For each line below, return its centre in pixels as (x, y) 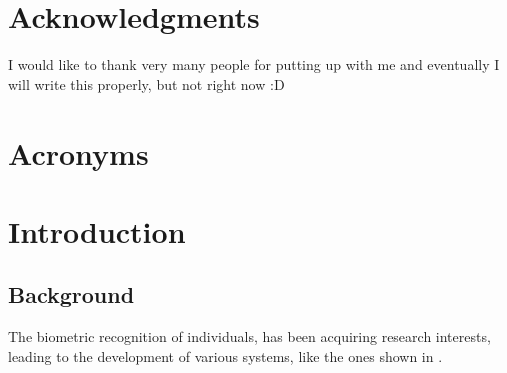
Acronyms (78, 152)
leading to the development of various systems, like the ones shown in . (225, 355)
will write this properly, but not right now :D (146, 83)
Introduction (97, 230)
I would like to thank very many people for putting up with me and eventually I (254, 64)
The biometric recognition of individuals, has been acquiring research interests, (249, 336)
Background (71, 294)
